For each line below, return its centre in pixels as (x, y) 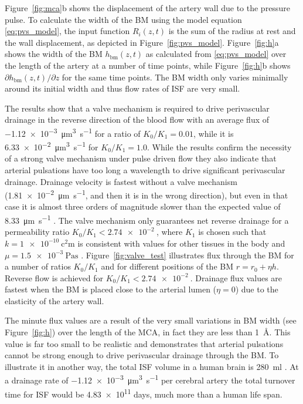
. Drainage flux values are (236, 277)
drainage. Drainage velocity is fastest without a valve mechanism (121, 181)
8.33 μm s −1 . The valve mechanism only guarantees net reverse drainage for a (147, 219)
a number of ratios (38, 266)
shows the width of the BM (54, 54)
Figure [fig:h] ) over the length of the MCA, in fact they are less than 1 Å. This (148, 332)
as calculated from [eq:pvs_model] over (216, 54)
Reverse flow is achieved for (54, 277)
